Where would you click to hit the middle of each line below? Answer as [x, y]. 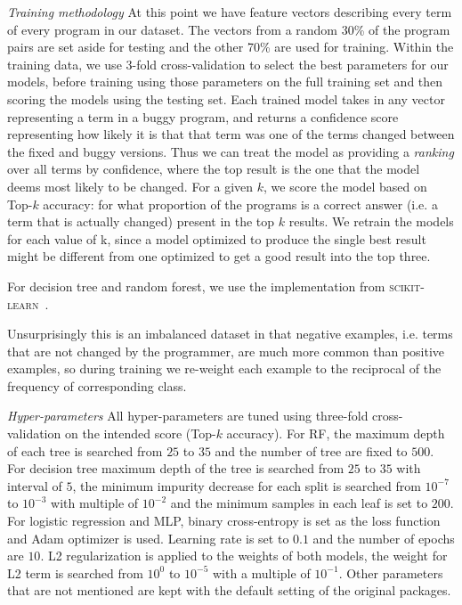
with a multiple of [261, 572]
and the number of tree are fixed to [311, 450]
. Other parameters [391, 572]
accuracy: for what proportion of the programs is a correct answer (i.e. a [240, 204]
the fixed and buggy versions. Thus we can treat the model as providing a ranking [231, 151]
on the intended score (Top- [140, 433]
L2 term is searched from [75, 572]
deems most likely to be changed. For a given [130, 186]
